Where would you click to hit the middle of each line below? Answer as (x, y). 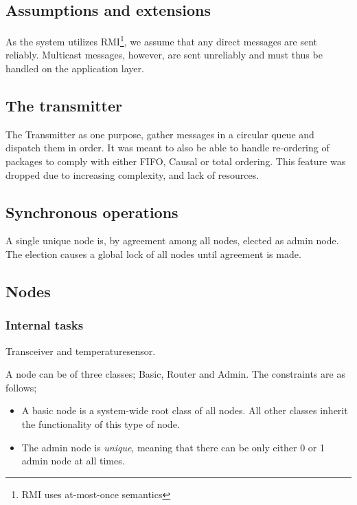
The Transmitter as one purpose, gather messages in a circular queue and (160, 134)
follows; (21, 387)
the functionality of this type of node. (101, 423)
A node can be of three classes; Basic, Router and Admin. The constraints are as (175, 374)
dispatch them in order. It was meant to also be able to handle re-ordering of (168, 148)
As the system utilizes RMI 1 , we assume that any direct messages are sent (161, 40)
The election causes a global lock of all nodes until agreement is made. (153, 254)
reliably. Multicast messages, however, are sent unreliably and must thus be (164, 55)
